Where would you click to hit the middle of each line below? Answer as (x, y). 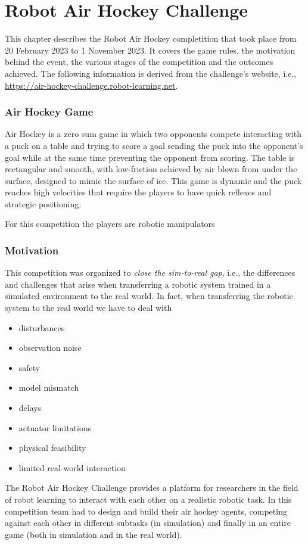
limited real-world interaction (72, 467)
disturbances (42, 327)
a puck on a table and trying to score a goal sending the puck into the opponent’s (154, 145)
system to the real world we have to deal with (88, 308)
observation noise (50, 348)
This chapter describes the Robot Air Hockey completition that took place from (151, 38)
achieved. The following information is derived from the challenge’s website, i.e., (151, 73)
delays (30, 408)
